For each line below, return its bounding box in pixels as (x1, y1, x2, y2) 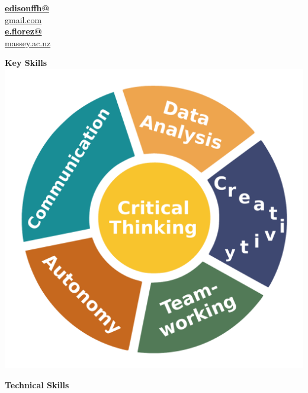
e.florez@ (5, 25, 42, 37)
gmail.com (5, 13, 42, 26)
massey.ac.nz (5, 36, 51, 49)
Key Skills (5, 56, 47, 69)
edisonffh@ (5, 2, 49, 14)
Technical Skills (5, 378, 69, 391)
